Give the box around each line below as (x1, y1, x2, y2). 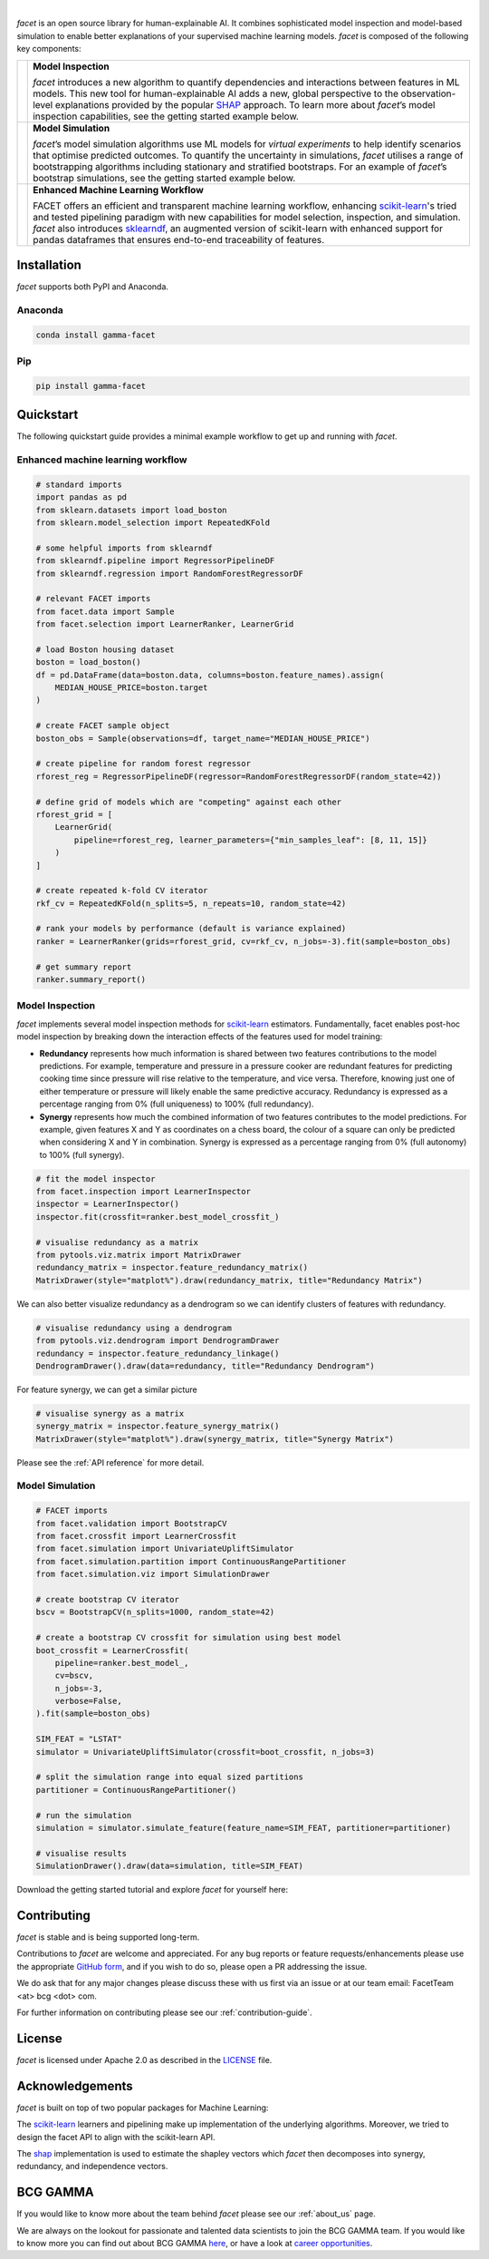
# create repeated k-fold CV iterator (35, 885, 208, 896)
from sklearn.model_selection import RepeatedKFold (35, 517, 271, 528)
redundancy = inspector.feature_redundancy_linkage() (35, 1348, 280, 1358)
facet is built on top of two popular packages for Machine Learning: (16, 2102, 269, 2113)
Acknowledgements (16, 2078, 133, 2094)
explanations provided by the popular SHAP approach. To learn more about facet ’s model (54, 98, 436, 111)
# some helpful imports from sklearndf (35, 542, 213, 553)
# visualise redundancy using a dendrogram (35, 1322, 233, 1333)
